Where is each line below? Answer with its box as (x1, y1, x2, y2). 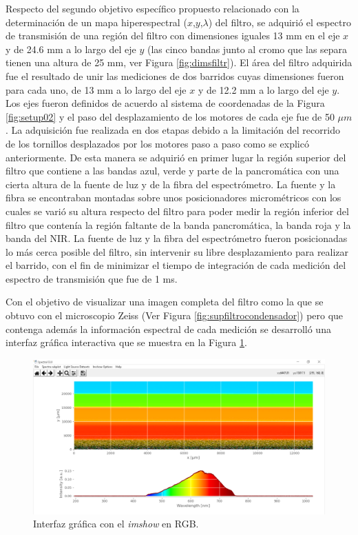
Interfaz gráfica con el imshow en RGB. (33, 516, 199, 531)
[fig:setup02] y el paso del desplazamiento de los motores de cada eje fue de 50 (6, 109, 335, 123)
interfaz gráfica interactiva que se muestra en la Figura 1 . (6, 335, 247, 350)
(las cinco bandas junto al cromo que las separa (147, 41, 348, 56)
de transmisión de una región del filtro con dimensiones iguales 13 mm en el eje (6, 28, 340, 43)
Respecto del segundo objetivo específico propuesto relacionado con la (6, 1, 299, 15)
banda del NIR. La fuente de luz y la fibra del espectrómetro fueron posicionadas (6, 231, 348, 245)
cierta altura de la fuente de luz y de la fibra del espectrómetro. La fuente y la (6, 176, 336, 191)
